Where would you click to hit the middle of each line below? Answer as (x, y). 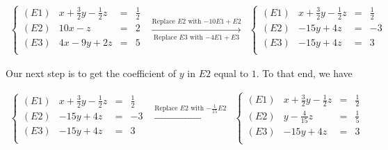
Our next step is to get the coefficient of (91, 73)
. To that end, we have (304, 73)
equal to (231, 73)
